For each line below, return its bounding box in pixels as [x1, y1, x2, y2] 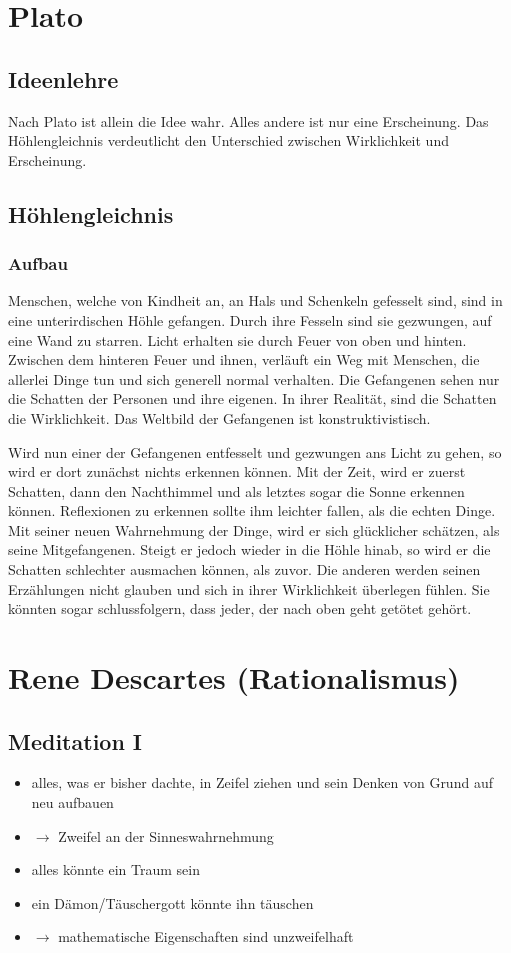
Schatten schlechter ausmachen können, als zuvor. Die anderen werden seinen [8, 559, 481, 580]
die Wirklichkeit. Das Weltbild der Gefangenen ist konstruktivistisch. [8, 407, 431, 428]
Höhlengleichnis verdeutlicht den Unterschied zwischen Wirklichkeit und [8, 130, 449, 151]
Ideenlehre [8, 63, 119, 94]
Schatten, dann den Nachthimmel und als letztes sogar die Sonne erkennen [8, 480, 465, 501]
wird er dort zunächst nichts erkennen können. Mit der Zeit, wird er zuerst [8, 461, 466, 482]
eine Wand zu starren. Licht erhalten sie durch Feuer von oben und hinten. [8, 329, 467, 350]
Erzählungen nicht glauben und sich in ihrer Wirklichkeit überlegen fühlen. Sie [8, 578, 490, 599]
